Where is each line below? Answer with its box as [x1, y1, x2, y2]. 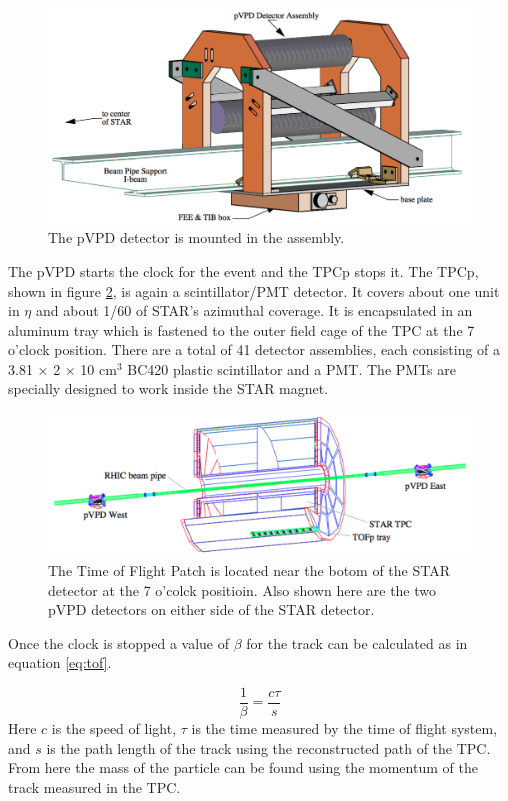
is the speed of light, [51, 718, 177, 739]
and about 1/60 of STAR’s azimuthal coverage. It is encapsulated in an [35, 300, 473, 321]
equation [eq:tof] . [8, 652, 112, 673]
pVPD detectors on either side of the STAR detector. [48, 599, 375, 620]
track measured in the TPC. [8, 776, 181, 797]
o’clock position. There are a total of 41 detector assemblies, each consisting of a [8, 339, 501, 360]
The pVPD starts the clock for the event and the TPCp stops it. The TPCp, [8, 260, 479, 281]
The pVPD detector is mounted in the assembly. [48, 227, 345, 248]
